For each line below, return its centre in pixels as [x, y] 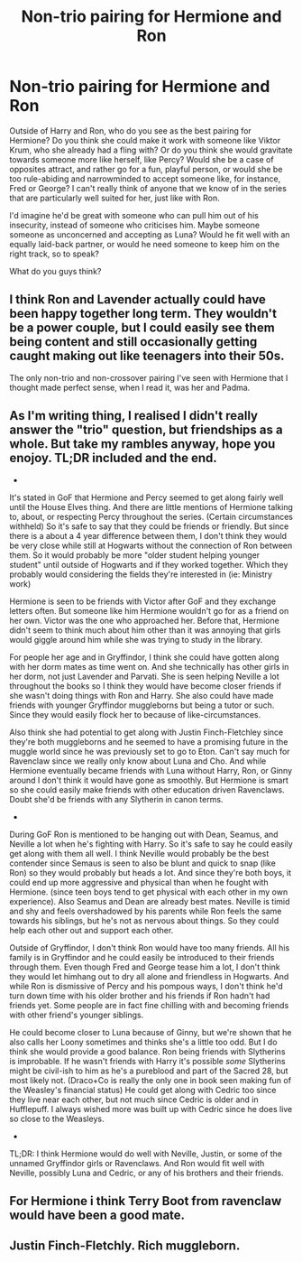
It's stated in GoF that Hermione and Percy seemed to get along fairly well [146, 497]
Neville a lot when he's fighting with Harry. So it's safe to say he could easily [151, 844]
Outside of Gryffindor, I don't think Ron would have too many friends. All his [150, 947]
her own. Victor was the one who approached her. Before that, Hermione [144, 620]
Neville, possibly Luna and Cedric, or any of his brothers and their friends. [146, 1173]
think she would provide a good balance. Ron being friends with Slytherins [147, 1051]
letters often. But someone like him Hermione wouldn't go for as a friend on [149, 610]
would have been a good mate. [97, 1215]
